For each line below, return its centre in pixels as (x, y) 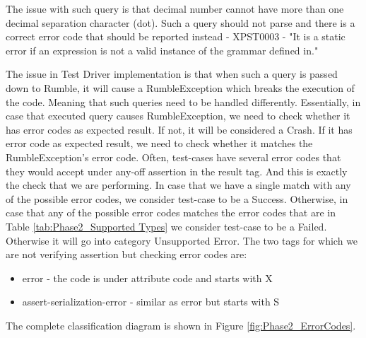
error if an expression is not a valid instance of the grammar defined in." (162, 50)
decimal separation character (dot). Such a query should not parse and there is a (181, 22)
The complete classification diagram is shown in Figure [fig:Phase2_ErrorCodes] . (181, 325)
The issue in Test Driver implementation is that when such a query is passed (172, 74)
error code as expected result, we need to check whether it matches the (159, 143)
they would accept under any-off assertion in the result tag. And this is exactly (177, 171)
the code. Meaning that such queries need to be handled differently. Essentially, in (183, 101)
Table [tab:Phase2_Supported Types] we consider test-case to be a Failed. (166, 226)
